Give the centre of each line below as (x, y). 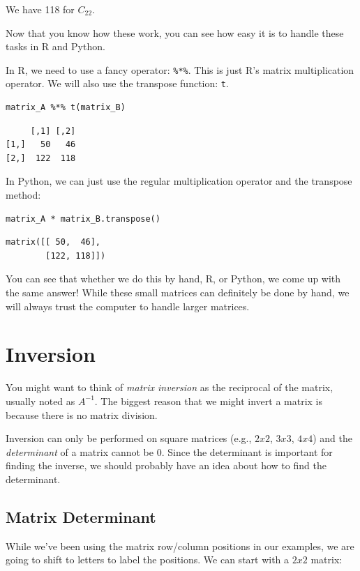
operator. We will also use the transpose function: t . (117, 83)
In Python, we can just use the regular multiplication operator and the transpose (179, 181)
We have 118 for (40, 9)
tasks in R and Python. (55, 46)
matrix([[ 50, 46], (53, 242)
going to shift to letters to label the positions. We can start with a (148, 559)
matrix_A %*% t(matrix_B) (66, 108)
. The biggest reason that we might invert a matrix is (209, 401)
